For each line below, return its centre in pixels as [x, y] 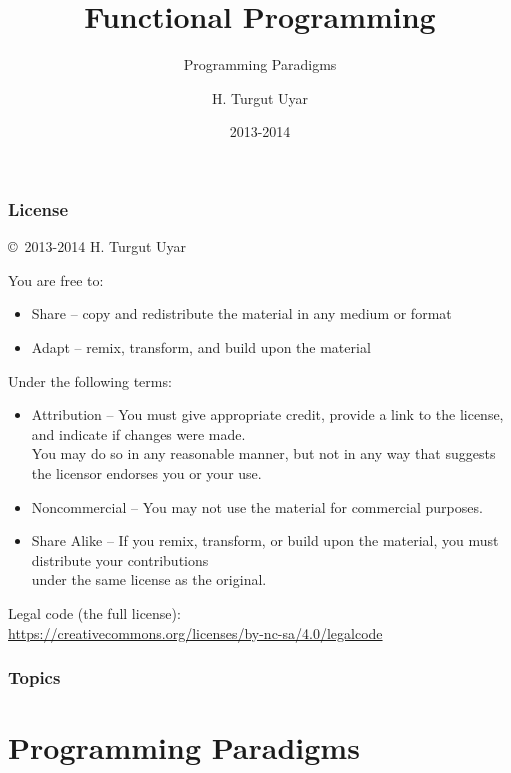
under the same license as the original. [149, 579]
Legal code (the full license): [94, 612]
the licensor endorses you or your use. [146, 472]
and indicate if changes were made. [138, 433]
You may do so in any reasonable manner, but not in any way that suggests [263, 453]
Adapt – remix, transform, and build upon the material [201, 346]
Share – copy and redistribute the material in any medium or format [241, 313]
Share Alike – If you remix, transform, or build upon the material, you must [265, 540]
